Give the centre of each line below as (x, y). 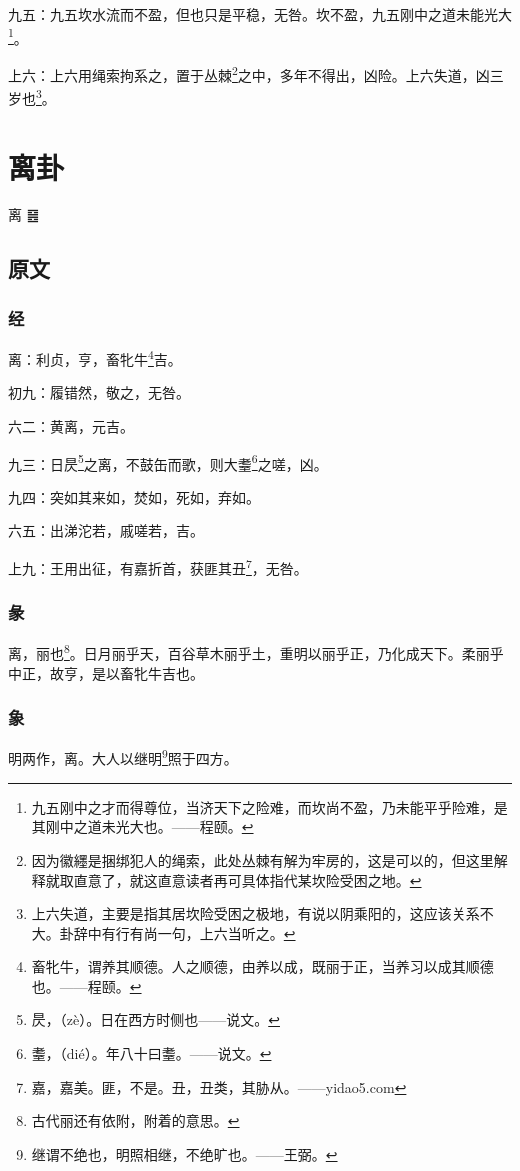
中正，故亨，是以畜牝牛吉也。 (106, 672)
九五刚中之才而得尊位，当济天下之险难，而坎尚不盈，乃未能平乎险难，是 (269, 806)
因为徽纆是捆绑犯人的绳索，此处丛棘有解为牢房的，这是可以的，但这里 (262, 859)
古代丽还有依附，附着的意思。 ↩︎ (135, 1120)
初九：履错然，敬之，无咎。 (99, 392)
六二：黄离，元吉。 (71, 425)
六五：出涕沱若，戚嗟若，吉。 (106, 530)
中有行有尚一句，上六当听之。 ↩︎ (191, 932)
